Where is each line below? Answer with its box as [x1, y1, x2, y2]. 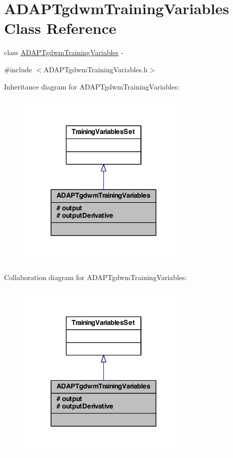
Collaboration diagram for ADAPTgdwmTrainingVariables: [4, 272, 187, 283]
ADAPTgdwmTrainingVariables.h [43, 64, 148, 74]
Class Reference [4, 18, 116, 38]
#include [4, 64, 32, 74]
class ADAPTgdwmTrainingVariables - [4, 47, 124, 58]
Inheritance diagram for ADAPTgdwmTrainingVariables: [4, 81, 180, 91]
